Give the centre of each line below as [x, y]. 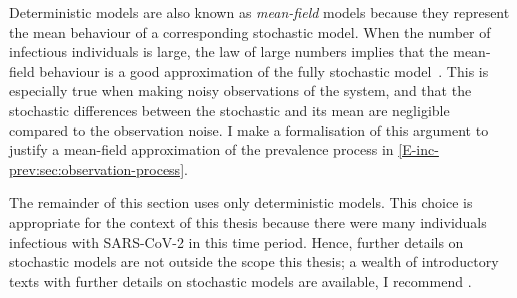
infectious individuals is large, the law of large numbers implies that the [229, 51]
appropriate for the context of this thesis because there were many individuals [248, 221]
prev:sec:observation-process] [97, 168]
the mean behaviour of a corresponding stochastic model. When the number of [250, 31]
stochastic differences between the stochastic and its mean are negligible [229, 109]
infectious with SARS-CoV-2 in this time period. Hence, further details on [236, 241]
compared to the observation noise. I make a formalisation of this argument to [249, 129]
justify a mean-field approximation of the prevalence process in [201, 149]
